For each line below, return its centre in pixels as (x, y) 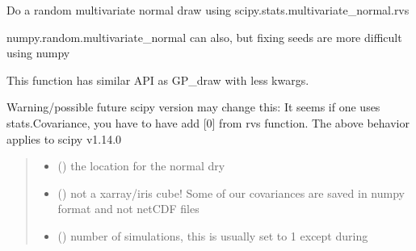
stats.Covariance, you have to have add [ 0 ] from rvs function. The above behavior (208, 122)
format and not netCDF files (128, 209)
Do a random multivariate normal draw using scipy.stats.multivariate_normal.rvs (208, 10)
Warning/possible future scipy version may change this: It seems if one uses (193, 107)
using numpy (38, 53)
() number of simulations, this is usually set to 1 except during (213, 235)
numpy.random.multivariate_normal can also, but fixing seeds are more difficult (204, 37)
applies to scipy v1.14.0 (64, 138)
